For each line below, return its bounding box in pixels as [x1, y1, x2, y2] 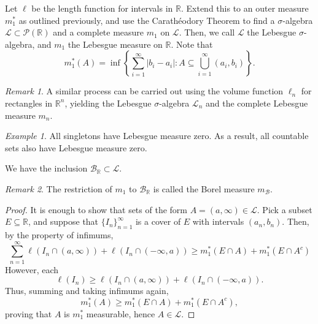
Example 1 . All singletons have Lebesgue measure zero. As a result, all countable [5, 129, 309, 142]
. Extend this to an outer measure [180, 2, 309, 14]
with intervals [192, 215, 244, 228]
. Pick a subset [257, 203, 312, 216]
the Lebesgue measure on [68, 37, 163, 50]
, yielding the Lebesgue [64, 96, 152, 109]
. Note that [171, 37, 213, 50]
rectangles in [5, 96, 53, 109]
